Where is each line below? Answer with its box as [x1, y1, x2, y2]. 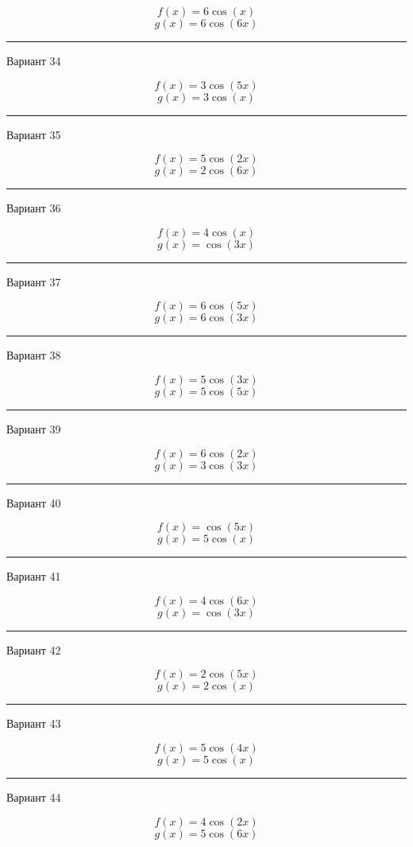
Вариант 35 [6, 126, 61, 142]
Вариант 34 [6, 52, 61, 68]
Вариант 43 [6, 715, 61, 732]
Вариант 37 [6, 273, 61, 289]
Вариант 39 [6, 420, 61, 437]
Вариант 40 [6, 494, 61, 511]
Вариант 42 [6, 641, 61, 658]
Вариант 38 [6, 347, 61, 363]
